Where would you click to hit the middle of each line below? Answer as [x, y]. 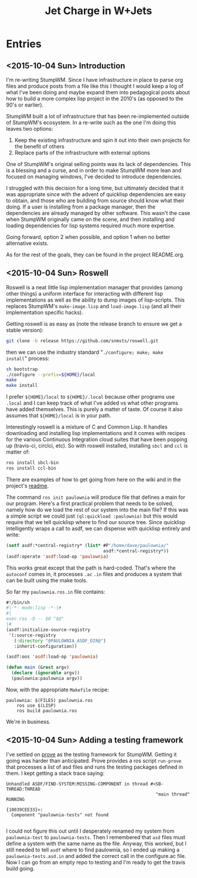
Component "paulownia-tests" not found [60, 815]
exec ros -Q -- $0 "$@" [35, 619]
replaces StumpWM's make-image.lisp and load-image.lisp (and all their [94, 306]
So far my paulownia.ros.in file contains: [56, 592]
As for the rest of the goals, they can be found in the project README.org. [95, 255]
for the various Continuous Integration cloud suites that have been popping [97, 439]
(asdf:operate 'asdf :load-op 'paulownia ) [57, 556]
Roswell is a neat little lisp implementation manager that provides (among [94, 287]
